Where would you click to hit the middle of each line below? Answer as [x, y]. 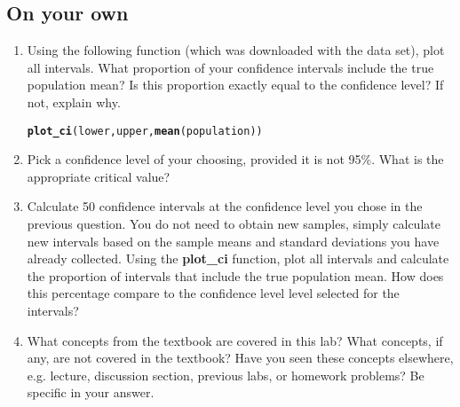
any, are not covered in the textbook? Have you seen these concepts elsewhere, [240, 358]
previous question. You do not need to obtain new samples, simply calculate [234, 224]
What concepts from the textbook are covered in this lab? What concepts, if [235, 340]
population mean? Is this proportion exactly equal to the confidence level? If [235, 85]
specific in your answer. [91, 392]
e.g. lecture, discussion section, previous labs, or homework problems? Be [226, 375]
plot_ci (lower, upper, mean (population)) [145, 131]
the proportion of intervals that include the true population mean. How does [235, 275]
